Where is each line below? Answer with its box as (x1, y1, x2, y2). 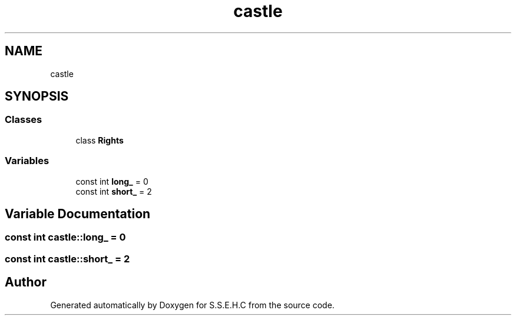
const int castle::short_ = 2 (5, 252, 130, 265)
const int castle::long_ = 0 (5, 231, 126, 244)
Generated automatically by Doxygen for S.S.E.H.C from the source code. (50, 299, 335, 310)
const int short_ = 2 (75, 186, 152, 196)
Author (5, 275, 47, 290)
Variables (5, 155, 49, 167)
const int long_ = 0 (75, 176, 148, 186)
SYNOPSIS (5, 89, 69, 104)
